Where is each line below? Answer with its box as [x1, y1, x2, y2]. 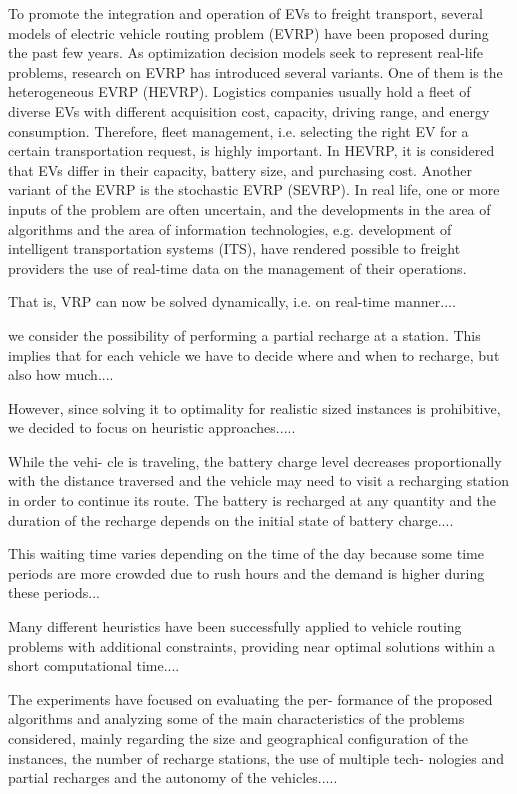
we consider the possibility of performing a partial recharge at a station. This [8, 324, 481, 345]
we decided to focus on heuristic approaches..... [8, 417, 296, 438]
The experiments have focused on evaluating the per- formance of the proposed [8, 688, 493, 709]
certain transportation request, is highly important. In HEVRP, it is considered [8, 140, 495, 161]
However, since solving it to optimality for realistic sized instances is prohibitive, [8, 397, 501, 418]
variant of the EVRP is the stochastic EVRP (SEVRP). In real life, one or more [8, 179, 500, 200]
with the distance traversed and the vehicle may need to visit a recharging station [8, 470, 509, 491]
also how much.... [8, 364, 114, 385]
